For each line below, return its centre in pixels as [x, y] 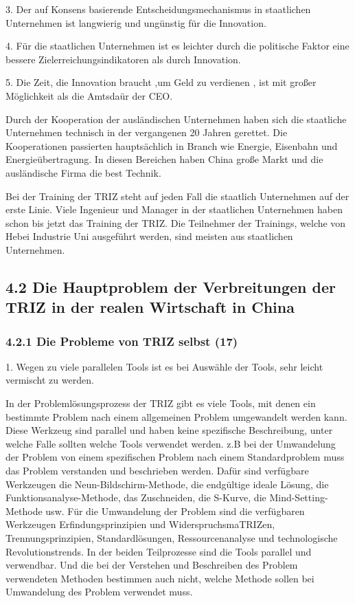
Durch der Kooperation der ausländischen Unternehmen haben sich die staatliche [176, 119]
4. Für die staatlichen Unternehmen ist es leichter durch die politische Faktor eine [177, 46]
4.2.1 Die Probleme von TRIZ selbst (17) [122, 341]
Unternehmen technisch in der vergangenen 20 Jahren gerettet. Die [147, 132]
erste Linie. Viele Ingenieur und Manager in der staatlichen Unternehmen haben [174, 209]
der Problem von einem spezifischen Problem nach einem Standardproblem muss [175, 457]
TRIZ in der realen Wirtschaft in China [150, 307]
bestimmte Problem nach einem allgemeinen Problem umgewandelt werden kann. [176, 416]
